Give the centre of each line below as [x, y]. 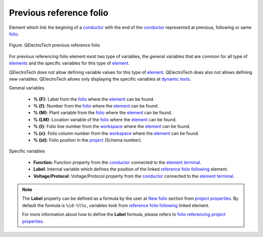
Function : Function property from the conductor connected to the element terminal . [117, 162]
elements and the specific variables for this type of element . [69, 63]
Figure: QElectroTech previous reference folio [55, 45]
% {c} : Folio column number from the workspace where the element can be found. [116, 133]
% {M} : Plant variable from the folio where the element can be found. [103, 113]
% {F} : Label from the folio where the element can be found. [94, 99]
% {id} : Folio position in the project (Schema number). [88, 140]
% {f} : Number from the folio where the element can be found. [96, 106]
